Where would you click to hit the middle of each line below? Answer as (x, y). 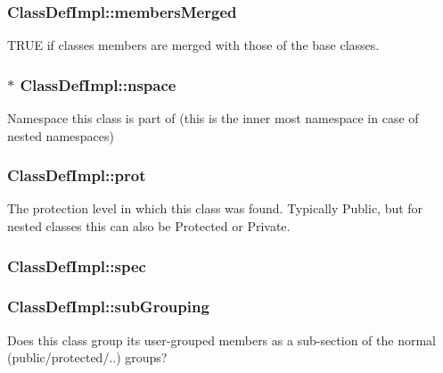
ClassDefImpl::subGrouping (108, 307)
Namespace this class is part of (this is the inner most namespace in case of (213, 118)
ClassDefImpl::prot (77, 175)
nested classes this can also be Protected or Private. (149, 226)
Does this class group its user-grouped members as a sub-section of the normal (221, 340)
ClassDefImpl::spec (77, 265)
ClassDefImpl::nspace (98, 84)
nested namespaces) (61, 135)
